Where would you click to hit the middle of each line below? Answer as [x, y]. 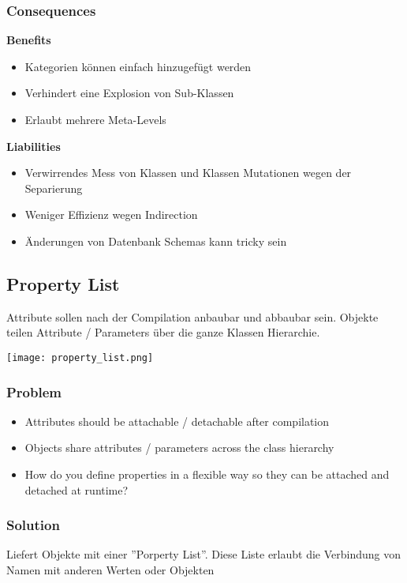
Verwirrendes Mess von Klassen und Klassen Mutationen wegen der [188, 173]
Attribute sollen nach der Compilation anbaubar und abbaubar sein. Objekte [192, 316]
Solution [33, 525]
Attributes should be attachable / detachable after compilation [177, 421]
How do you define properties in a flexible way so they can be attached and [207, 474]
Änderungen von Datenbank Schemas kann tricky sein [156, 241]
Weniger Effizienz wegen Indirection [111, 214]
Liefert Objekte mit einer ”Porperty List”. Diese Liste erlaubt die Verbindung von [204, 554]
